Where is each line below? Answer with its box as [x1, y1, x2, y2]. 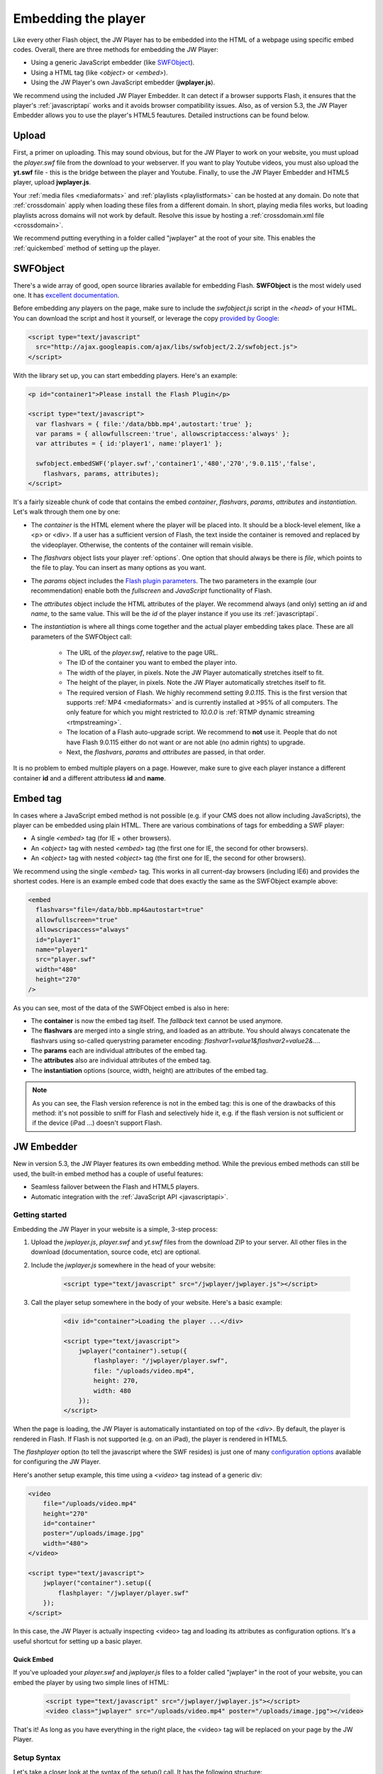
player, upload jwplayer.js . [13, 178, 91, 187]
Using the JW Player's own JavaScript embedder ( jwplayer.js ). [30, 78, 216, 87]
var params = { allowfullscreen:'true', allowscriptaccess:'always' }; [35, 430, 290, 438]
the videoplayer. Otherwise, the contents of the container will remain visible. [30, 540, 253, 549]
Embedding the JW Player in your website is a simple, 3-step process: [13, 1225, 218, 1233]
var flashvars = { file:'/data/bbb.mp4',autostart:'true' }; [35, 419, 253, 428]
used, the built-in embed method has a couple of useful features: [13, 1169, 204, 1178]
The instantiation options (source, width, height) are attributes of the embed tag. [30, 1066, 268, 1074]
